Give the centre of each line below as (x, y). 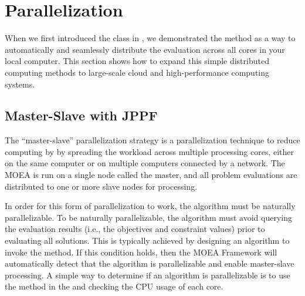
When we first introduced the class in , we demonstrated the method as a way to (150, 38)
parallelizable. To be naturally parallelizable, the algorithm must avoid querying (148, 217)
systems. (20, 84)
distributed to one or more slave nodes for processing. (101, 186)
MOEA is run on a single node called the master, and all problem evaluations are (151, 175)
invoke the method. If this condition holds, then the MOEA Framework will (141, 252)
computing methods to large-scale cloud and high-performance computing (137, 72)
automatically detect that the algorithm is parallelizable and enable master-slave (150, 263)
